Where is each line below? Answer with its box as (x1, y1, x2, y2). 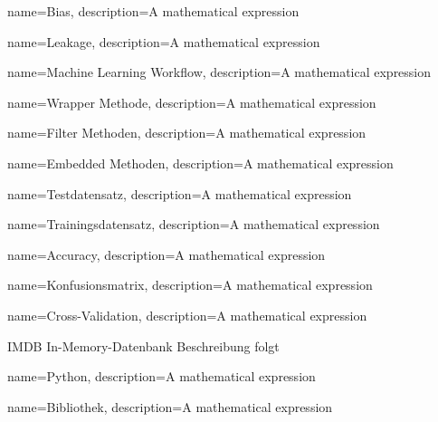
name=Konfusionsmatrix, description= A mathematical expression (7, 275, 373, 294)
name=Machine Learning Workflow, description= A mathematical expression (7, 62, 432, 82)
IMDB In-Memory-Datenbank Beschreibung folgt (7, 336, 280, 355)
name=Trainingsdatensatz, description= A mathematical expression (7, 215, 380, 234)
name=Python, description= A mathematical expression (7, 367, 316, 386)
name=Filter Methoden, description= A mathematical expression (7, 123, 367, 142)
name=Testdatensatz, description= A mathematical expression (7, 184, 352, 203)
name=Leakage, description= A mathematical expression (7, 32, 320, 51)
